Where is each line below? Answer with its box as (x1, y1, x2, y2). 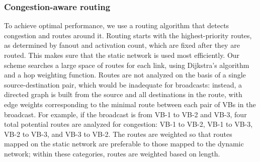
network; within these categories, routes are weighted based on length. (4, 148, 220, 158)
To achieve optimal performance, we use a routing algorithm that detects (4, 20, 229, 31)
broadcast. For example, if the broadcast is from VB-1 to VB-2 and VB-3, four (4, 109, 247, 119)
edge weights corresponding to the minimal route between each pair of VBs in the (4, 99, 256, 109)
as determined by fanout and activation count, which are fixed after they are (4, 40, 240, 50)
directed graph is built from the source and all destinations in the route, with (4, 89, 242, 100)
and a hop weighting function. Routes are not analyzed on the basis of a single (4, 69, 246, 80)
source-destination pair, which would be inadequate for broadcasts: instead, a (4, 79, 242, 90)
